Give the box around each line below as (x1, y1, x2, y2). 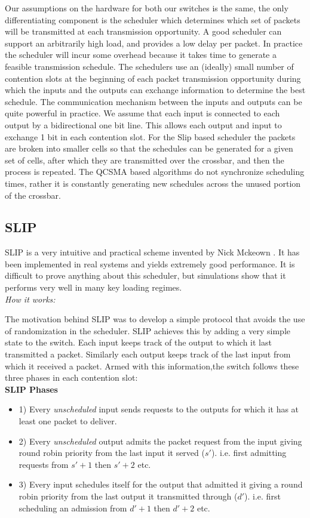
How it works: (5, 292, 56, 305)
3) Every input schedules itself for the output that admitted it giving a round (19, 478, 303, 491)
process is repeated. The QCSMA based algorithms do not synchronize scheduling (5, 165, 305, 178)
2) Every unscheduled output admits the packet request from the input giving (19, 434, 302, 447)
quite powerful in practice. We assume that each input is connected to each (5, 107, 280, 119)
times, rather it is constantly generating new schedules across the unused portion (5, 177, 301, 189)
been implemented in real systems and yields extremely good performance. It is (5, 257, 295, 270)
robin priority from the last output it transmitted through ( (19, 489, 238, 502)
